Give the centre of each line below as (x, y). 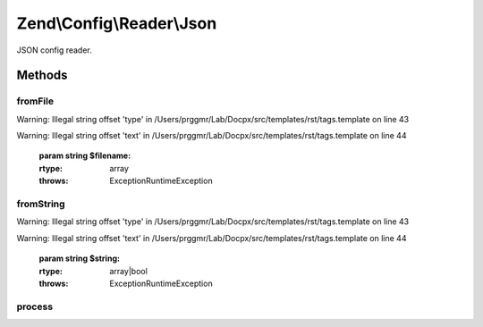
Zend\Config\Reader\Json (117, 23)
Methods (42, 75)
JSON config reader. (55, 50)
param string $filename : (85, 155)
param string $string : (80, 258)
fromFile (35, 101)
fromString (41, 204)
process (35, 306)
